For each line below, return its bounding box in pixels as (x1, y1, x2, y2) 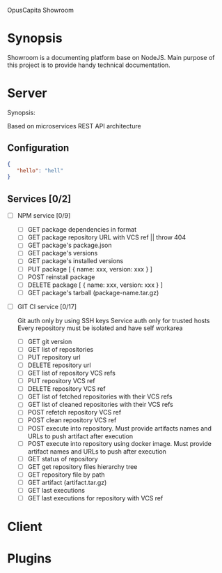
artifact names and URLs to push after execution (27, 447, 167, 456)
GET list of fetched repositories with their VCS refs (27, 392, 173, 401)
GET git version (27, 337, 72, 345)
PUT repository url (27, 352, 81, 362)
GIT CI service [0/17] (17, 302, 77, 311)
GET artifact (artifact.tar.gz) (27, 478, 107, 486)
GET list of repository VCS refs (27, 369, 116, 378)
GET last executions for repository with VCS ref (27, 493, 164, 502)
